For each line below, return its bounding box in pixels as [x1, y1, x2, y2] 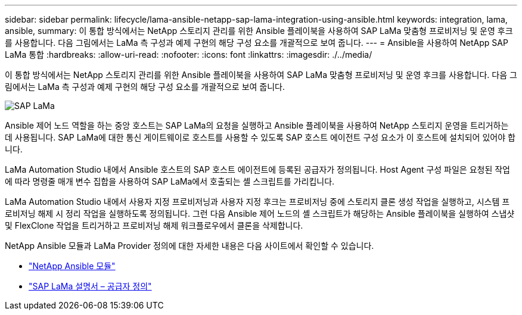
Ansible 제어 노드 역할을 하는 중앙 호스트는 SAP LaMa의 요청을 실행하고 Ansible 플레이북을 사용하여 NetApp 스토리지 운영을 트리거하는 [5, 120, 509, 130]
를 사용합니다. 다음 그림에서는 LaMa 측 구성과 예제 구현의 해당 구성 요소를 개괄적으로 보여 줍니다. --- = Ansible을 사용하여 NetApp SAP [5, 38, 508, 48]
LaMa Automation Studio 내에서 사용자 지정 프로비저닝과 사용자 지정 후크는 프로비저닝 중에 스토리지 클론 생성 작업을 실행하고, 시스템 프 [5, 197, 510, 207]
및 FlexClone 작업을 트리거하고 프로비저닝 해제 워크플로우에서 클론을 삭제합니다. [5, 220, 303, 230]
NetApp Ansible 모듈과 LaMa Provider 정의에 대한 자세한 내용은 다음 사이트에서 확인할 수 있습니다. [5, 241, 374, 251]
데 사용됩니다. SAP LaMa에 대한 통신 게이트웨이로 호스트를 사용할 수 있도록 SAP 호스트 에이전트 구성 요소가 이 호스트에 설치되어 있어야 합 [5, 132, 515, 142]
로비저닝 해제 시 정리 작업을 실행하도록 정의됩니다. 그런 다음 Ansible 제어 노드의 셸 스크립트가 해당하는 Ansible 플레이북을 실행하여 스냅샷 [5, 208, 515, 219]
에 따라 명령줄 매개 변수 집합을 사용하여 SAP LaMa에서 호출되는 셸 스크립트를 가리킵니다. [5, 176, 335, 186]
